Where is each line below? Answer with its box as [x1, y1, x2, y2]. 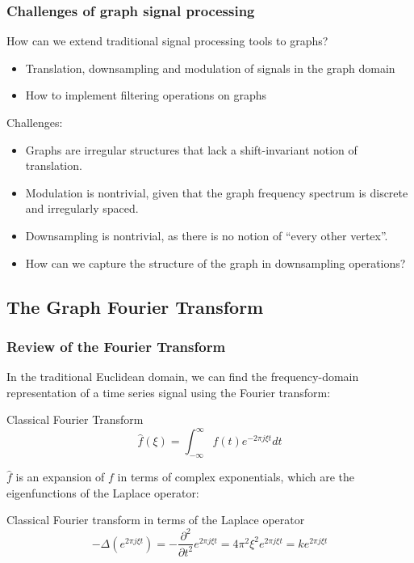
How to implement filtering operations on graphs [25, 87, 266, 104]
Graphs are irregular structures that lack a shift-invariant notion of [25, 141, 358, 158]
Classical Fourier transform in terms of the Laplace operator [6, 511, 305, 528]
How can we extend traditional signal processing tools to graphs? [6, 32, 328, 49]
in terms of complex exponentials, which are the [117, 468, 355, 485]
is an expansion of [15, 468, 105, 485]
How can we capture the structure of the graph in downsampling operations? [25, 254, 406, 271]
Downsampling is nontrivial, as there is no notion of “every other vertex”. [25, 226, 388, 243]
